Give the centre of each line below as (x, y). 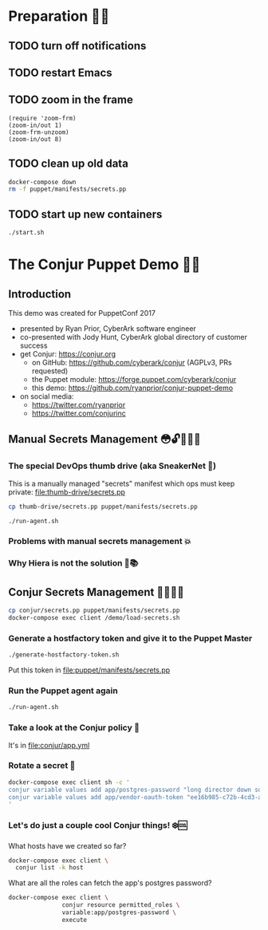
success (33, 345)
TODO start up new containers (85, 214)
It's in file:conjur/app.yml (49, 745)
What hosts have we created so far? (67, 845)
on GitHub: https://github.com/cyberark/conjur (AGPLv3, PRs (132, 363)
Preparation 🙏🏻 (59, 16)
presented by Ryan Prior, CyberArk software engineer (108, 329)
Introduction (40, 294)
